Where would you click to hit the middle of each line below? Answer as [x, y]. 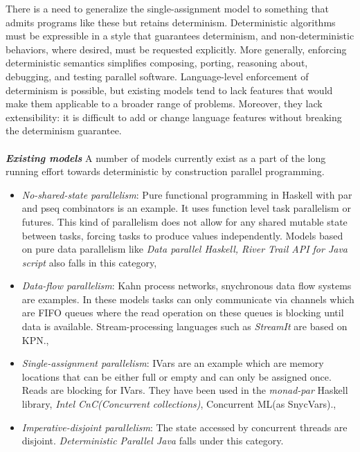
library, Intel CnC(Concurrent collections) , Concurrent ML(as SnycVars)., [179, 404]
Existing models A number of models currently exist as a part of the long [166, 157]
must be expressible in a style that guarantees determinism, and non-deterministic [180, 36]
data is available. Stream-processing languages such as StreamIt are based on [184, 326]
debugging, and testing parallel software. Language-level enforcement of [157, 76]
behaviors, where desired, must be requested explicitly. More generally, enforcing [176, 49]
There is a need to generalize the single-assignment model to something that [168, 8]
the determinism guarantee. [64, 130]
